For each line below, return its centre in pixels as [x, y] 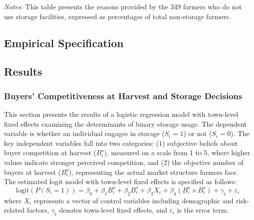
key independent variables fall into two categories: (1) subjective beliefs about [121, 143]
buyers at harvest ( [33, 172]
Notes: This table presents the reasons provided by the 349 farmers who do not [123, 6]
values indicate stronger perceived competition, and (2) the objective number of [124, 162]
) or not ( [198, 133]
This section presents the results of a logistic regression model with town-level [121, 114]
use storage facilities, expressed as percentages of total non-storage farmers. [117, 16]
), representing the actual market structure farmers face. [154, 172]
